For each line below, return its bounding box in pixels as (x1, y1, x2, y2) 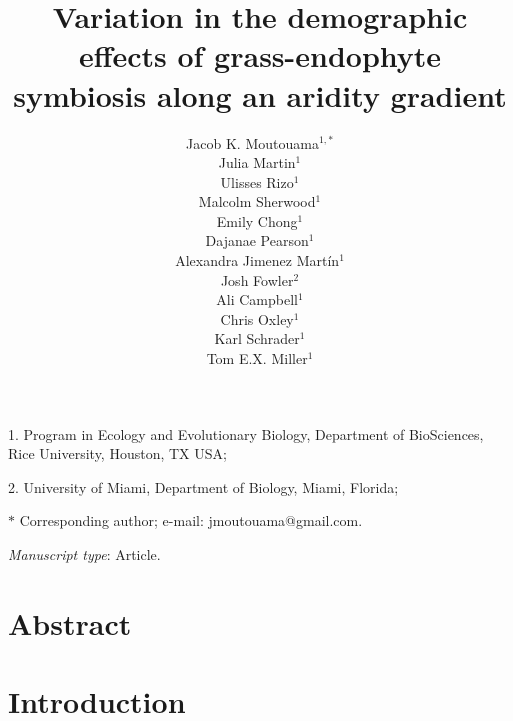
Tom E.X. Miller (206, 348, 308, 369)
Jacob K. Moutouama (186, 132, 319, 153)
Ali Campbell (216, 289, 298, 310)
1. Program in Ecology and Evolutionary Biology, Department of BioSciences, (8, 423, 484, 444)
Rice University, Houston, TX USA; (8, 443, 227, 464)
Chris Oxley (220, 308, 294, 329)
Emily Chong (216, 210, 298, 231)
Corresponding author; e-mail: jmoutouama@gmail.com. (19, 510, 363, 531)
